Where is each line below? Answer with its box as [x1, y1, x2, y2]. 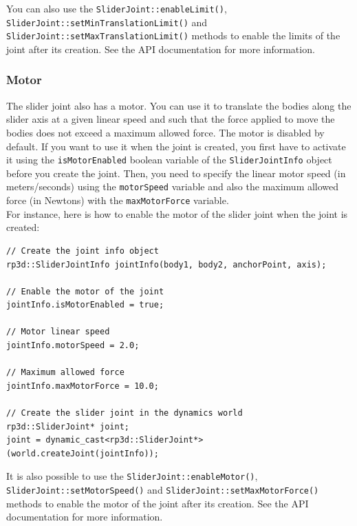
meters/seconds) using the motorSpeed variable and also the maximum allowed [6, 179, 339, 194]
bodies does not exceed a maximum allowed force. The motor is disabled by [6, 125, 325, 139]
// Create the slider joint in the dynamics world [6, 408, 243, 418]
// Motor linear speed [6, 327, 110, 337]
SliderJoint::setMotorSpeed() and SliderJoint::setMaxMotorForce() [6, 483, 319, 497]
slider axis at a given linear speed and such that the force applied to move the [6, 112, 335, 126]
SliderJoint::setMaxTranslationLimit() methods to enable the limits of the [6, 28, 340, 43]
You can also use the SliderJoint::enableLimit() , [6, 1, 227, 15]
